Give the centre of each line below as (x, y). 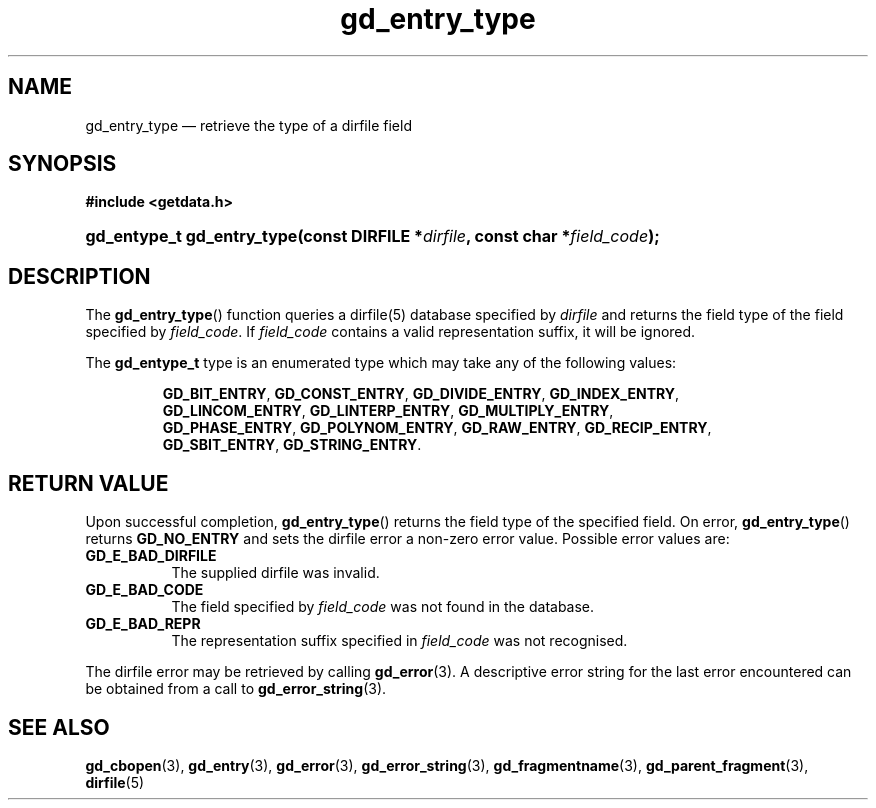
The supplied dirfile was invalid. (275, 573)
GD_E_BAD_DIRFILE (151, 556)
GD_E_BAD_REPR (143, 624)
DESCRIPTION (79, 276)
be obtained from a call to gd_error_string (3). (236, 689)
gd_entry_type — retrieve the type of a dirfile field (248, 125)
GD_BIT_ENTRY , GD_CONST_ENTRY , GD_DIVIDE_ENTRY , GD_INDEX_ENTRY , (421, 394)
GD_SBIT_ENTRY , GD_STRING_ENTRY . (292, 445)
